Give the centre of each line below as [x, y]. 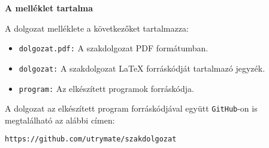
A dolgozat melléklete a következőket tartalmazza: [97, 28]
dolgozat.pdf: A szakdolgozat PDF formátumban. [114, 48]
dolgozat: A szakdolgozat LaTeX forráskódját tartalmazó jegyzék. [142, 68]
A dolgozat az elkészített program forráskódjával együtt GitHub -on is [131, 108]
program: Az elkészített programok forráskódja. [106, 88]
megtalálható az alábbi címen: [60, 120]
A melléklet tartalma [49, 8]
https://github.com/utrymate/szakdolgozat [91, 139]
